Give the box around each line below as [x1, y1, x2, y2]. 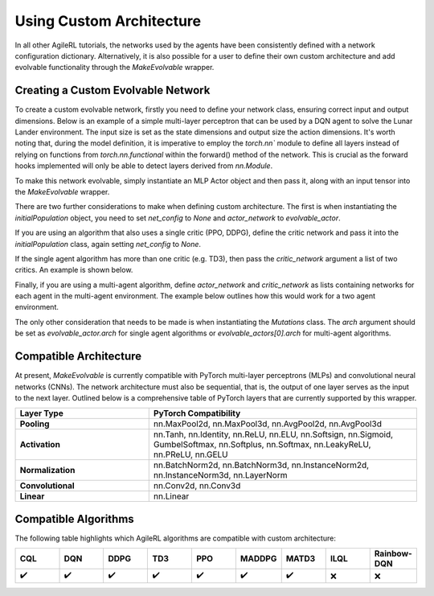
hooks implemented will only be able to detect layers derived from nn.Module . [14, 161, 273, 171]
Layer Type [19, 408, 63, 419]
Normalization [19, 465, 76, 476]
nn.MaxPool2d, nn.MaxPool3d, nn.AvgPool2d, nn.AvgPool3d [153, 418, 382, 430]
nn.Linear [153, 491, 190, 502]
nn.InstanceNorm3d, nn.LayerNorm [153, 470, 288, 481]
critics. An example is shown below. [14, 265, 133, 275]
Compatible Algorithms [14, 512, 134, 526]
